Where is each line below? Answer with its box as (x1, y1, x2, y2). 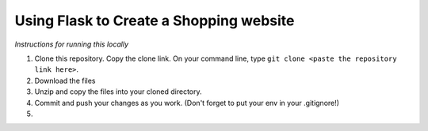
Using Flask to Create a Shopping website (14, 12, 295, 29)
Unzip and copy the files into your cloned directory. (34, 87, 202, 96)
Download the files (34, 76, 96, 85)
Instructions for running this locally (14, 39, 129, 49)
